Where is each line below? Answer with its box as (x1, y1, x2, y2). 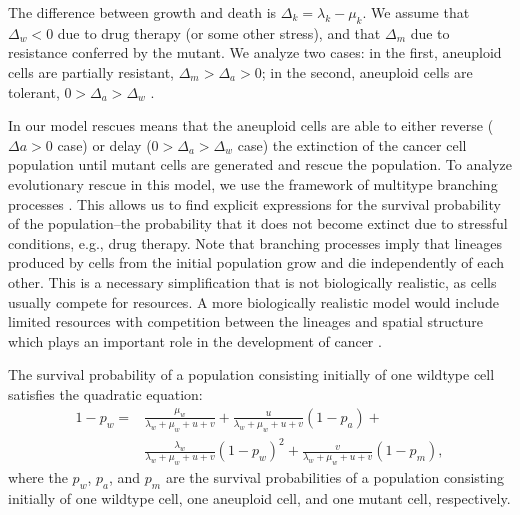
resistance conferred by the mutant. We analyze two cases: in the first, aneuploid (8, 42, 502, 63)
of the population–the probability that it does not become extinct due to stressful (8, 213, 508, 234)
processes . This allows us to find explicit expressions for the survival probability (8, 193, 501, 214)
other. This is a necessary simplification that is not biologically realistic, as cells (8, 271, 497, 292)
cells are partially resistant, (8, 61, 175, 82)
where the (8, 466, 68, 487)
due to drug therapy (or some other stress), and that (57, 22, 381, 43)
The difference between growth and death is (8, 2, 277, 22)
